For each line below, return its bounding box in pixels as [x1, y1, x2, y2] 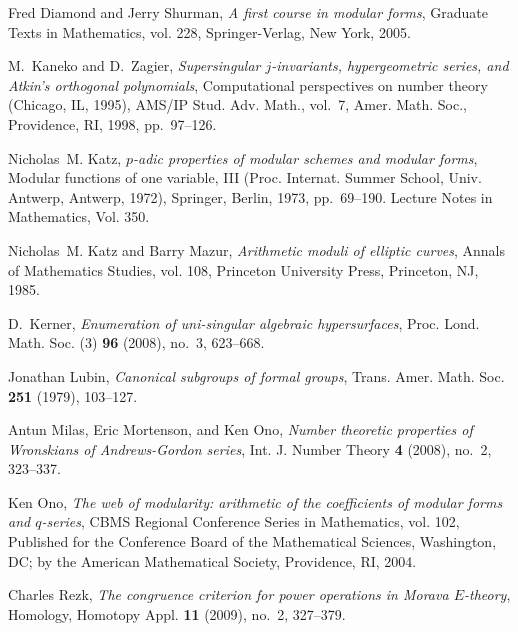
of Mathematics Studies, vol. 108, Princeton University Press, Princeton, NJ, [8, 259, 479, 280]
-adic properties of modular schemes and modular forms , [132, 147, 478, 168]
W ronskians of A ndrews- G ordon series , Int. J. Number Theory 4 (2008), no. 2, [8, 438, 492, 459]
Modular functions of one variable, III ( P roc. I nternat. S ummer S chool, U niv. [8, 167, 482, 188]
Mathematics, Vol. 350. [8, 206, 150, 227]
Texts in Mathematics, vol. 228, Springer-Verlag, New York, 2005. [8, 21, 411, 42]
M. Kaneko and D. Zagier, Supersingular [8, 55, 261, 76]
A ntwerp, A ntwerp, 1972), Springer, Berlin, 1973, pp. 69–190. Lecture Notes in [8, 186, 493, 207]
